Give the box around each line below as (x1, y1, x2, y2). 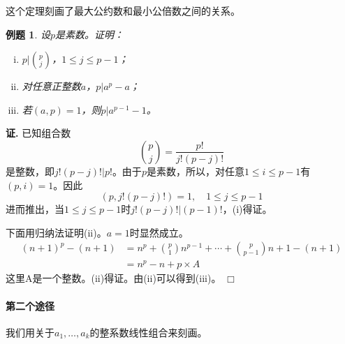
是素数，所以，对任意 (146, 163, 244, 178)
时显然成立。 (129, 225, 189, 239)
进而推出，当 (6, 202, 64, 216)
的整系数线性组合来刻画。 (89, 324, 207, 339)
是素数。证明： (55, 27, 124, 41)
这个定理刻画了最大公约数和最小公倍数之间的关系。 (6, 3, 240, 17)
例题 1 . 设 (6, 27, 50, 41)
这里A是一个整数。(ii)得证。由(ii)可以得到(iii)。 (6, 271, 221, 285)
